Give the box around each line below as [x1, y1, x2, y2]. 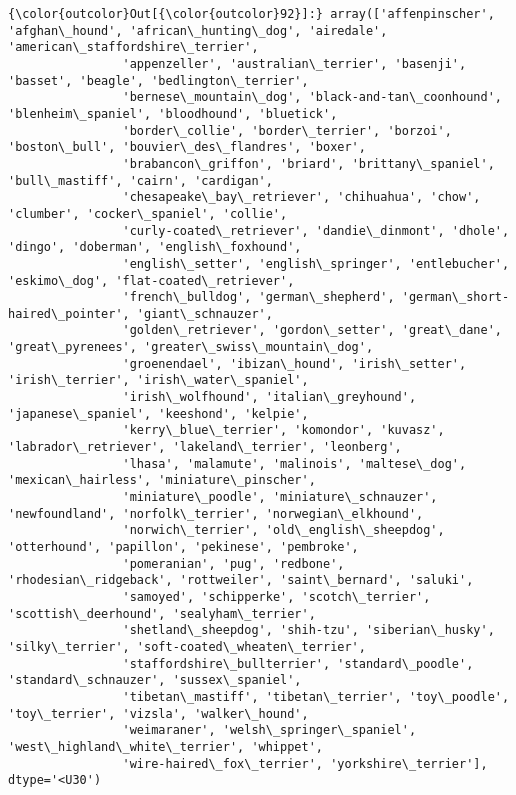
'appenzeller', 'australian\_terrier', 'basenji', [122, 56, 467, 71]
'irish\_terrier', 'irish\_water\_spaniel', [8, 373, 309, 388]
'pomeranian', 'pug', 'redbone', [122, 556, 345, 571]
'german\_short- [401, 290, 510, 305]
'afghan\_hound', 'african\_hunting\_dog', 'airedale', [8, 23, 388, 38]
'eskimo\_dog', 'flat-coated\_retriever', [8, 273, 295, 288]
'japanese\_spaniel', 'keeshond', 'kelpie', [8, 406, 309, 421]
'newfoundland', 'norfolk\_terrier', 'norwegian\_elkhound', [8, 506, 424, 521]
